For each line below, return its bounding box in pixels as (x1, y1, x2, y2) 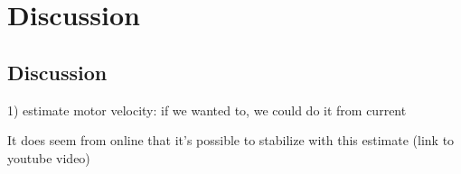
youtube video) (7, 148, 90, 167)
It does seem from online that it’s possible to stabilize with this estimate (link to (7, 131, 455, 150)
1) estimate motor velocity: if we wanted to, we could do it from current (7, 100, 407, 119)
